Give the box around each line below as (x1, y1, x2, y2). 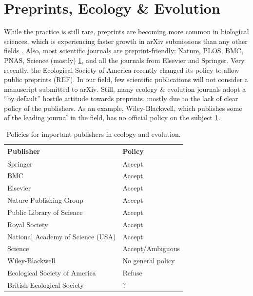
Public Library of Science (7, 207, 83, 217)
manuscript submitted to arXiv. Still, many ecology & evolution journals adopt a (4, 84, 246, 94)
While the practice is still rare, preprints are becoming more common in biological (4, 26, 249, 37)
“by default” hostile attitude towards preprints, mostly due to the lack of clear (4, 93, 238, 104)
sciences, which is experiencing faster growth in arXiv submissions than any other (4, 36, 248, 46)
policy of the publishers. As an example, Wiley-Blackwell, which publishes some (4, 103, 242, 113)
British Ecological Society (7, 279, 84, 290)
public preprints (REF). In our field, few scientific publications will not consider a (4, 74, 248, 85)
